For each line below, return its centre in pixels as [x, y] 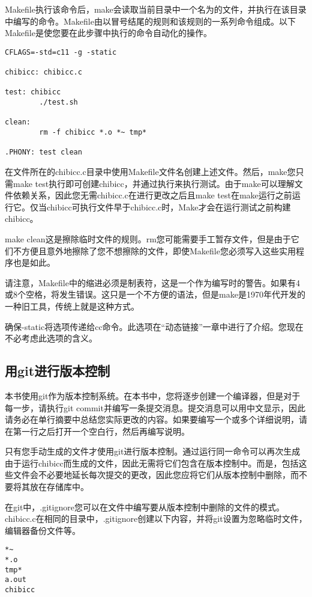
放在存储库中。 [59, 487]
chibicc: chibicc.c [43, 72]
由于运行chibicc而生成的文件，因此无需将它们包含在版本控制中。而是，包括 [152, 463]
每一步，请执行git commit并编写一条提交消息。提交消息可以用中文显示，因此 [155, 407]
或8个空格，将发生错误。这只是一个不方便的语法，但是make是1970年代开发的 [155, 294]
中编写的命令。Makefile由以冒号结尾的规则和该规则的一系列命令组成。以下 [150, 21]
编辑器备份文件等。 [43, 530]
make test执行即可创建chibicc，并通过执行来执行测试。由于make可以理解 [154, 183]
